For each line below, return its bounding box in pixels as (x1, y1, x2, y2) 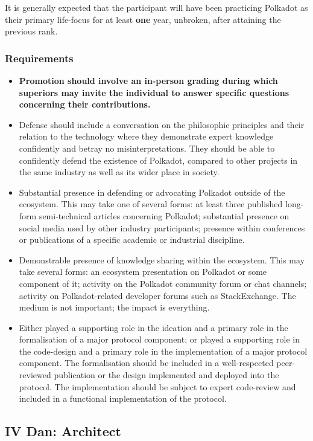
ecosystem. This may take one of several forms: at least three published (19, 198, 283, 210)
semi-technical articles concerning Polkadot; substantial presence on (39, 209, 289, 222)
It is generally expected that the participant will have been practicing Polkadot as (5, 1, 308, 13)
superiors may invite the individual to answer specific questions (19, 86, 289, 98)
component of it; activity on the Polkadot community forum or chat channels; (19, 277, 307, 289)
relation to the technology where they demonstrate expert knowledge (19, 130, 274, 143)
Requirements (5, 50, 74, 65)
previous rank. (5, 25, 58, 37)
